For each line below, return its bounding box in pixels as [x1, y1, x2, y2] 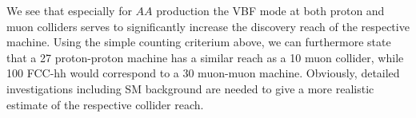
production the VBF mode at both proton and [156, 2, 385, 18]
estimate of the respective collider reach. [6, 96, 204, 112]
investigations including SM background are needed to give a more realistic [6, 80, 374, 96]
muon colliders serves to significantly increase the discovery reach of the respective [6, 18, 410, 34]
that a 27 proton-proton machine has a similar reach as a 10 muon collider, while [6, 49, 404, 65]
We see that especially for [6, 2, 132, 18]
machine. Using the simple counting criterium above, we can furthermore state [6, 33, 391, 50]
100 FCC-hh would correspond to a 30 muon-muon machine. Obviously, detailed [6, 65, 400, 81]
